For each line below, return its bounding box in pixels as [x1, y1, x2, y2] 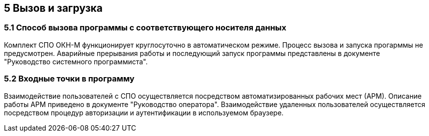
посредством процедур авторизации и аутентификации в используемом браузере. [4, 108, 284, 117]
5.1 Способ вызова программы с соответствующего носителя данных [4, 23, 287, 33]
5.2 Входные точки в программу [4, 74, 134, 84]
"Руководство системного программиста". [4, 57, 148, 66]
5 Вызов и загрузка [4, 2, 103, 14]
